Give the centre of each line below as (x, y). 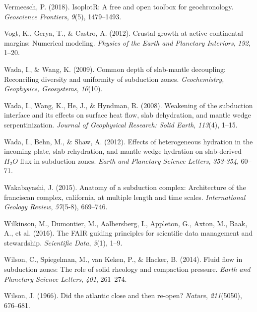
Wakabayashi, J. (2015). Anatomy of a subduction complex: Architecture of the (125, 187)
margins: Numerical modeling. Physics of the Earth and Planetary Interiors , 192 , (127, 42)
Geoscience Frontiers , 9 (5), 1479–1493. (63, 16)
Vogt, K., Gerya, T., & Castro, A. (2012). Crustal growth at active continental (124, 33)
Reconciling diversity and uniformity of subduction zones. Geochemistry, (114, 79)
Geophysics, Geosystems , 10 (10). (53, 89)
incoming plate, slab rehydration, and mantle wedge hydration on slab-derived (123, 151)
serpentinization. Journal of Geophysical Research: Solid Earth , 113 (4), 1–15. (121, 124)
